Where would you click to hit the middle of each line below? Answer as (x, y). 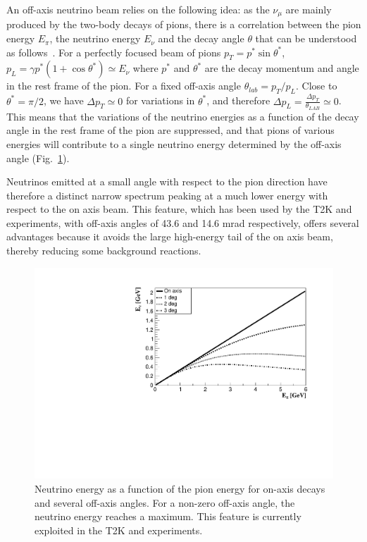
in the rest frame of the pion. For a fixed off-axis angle (124, 86)
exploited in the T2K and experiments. (119, 530)
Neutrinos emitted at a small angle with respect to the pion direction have (167, 181)
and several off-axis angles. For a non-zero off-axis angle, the (165, 502)
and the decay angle (201, 38)
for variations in (160, 100)
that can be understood (306, 38)
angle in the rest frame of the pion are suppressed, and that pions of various (170, 130)
